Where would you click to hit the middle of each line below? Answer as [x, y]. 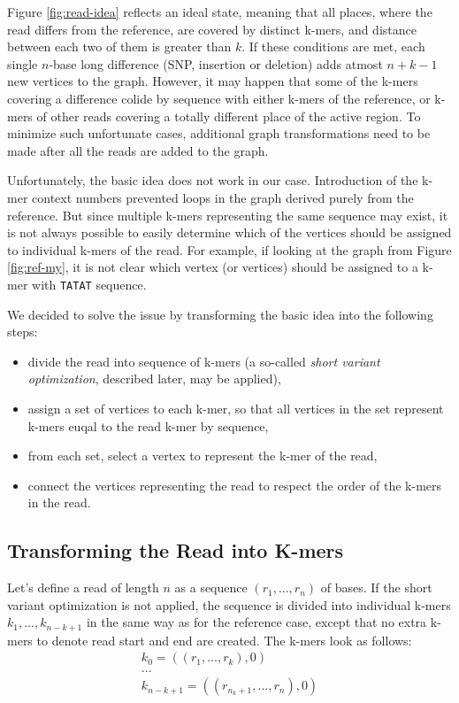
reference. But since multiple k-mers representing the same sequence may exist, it [228, 215]
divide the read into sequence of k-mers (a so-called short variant [204, 361]
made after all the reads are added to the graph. [138, 150]
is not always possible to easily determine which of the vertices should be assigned [229, 232]
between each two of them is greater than [119, 46]
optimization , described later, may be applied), [154, 379]
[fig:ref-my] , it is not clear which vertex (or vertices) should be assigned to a [213, 267]
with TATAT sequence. [89, 284]
